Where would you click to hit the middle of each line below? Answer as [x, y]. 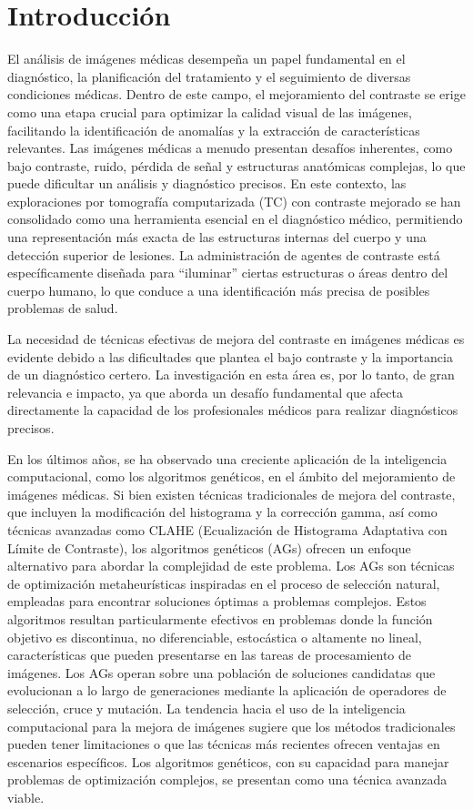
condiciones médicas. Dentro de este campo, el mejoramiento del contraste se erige [236, 94]
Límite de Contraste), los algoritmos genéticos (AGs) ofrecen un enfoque [209, 547]
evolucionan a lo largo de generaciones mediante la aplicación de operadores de [227, 690]
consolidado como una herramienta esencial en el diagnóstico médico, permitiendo [235, 219]
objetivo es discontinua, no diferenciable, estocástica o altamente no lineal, [215, 637]
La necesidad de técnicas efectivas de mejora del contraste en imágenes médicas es [236, 339]
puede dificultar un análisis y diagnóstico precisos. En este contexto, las [207, 183]
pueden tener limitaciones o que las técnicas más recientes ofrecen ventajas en [224, 744]
